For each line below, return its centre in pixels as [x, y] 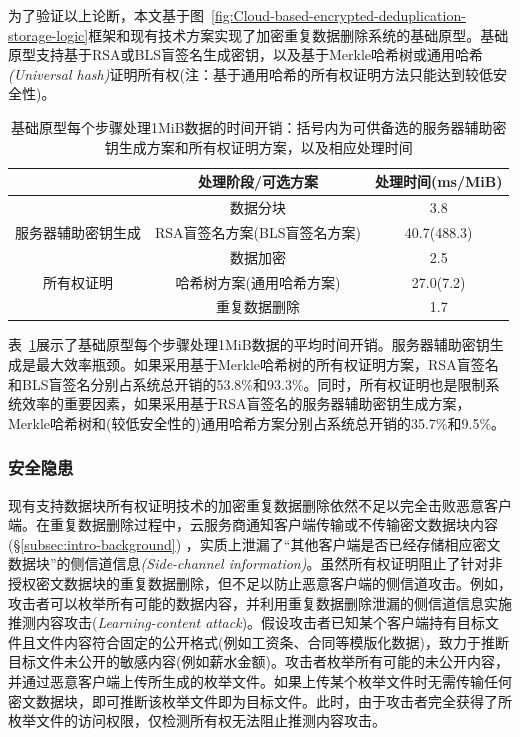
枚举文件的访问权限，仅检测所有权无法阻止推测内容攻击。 [197, 720]
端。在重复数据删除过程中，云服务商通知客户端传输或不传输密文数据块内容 [253, 524]
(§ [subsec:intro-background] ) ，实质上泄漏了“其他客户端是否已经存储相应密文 [254, 543]
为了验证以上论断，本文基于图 [106, 15]
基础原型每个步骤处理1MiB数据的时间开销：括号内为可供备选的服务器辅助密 [258, 126]
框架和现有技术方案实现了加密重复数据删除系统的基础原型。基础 [298, 34]
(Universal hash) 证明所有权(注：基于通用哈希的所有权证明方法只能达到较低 [250, 73]
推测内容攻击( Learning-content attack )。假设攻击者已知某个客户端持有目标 [247, 622]
